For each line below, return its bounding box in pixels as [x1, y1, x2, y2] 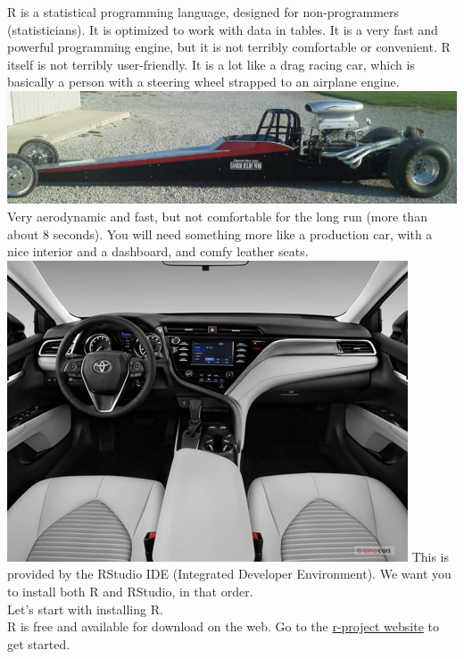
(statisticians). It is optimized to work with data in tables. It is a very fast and [7, 20, 438, 38]
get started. [7, 634, 70, 653]
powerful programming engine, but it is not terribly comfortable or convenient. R [7, 38, 451, 56]
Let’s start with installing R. [7, 599, 163, 618]
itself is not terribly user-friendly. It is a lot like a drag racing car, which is [7, 54, 415, 73]
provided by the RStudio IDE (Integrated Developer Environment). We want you [7, 564, 452, 583]
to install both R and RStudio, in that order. [7, 582, 253, 600]
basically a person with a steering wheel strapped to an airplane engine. [7, 72, 400, 91]
